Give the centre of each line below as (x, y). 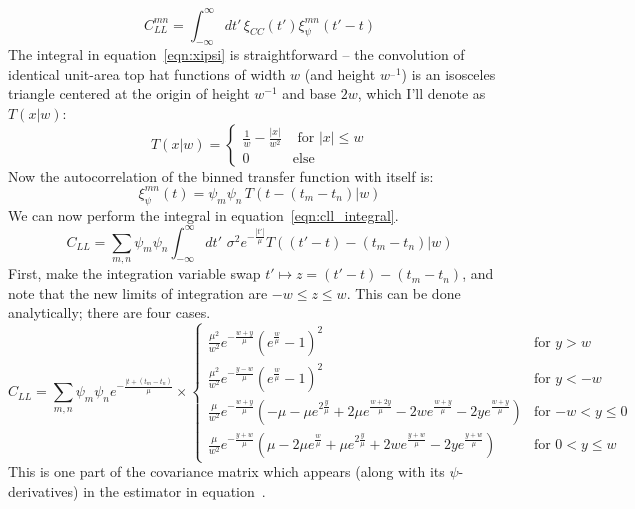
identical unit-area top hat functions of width (147, 73)
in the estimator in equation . (174, 491)
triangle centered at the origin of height (129, 93)
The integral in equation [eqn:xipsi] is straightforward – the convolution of (236, 54)
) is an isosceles (448, 73)
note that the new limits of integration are (138, 292)
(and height (340, 73)
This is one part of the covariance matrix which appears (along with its (226, 471)
